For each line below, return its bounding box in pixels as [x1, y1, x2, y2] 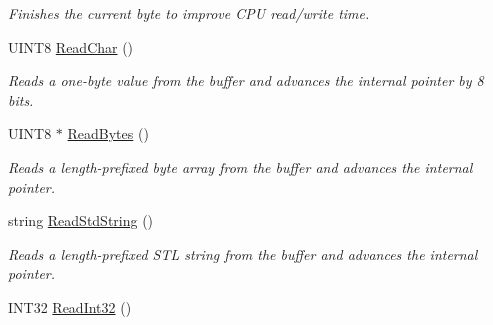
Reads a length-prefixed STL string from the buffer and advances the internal [8, 243, 478, 264]
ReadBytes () [67, 123, 149, 144]
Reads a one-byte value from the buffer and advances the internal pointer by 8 [8, 70, 484, 91]
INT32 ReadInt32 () [8, 296, 132, 317]
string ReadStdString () [8, 210, 154, 231]
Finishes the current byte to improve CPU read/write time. [8, 3, 370, 23]
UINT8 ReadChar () [8, 36, 134, 57]
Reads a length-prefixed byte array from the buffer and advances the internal [8, 156, 473, 177]
